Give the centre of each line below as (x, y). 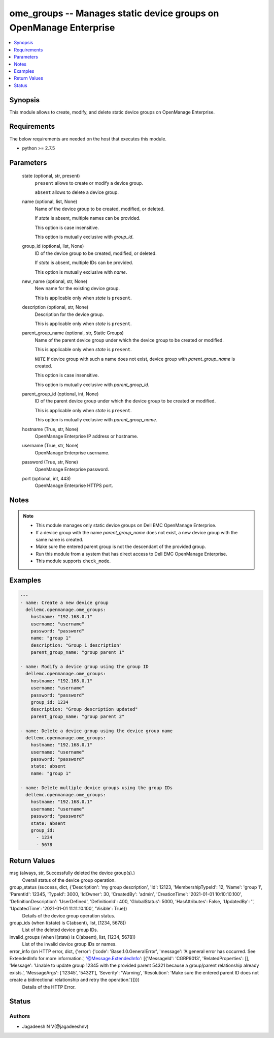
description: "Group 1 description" (76, 645)
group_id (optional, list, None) (53, 246)
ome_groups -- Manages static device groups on (114, 13)
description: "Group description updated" (84, 709)
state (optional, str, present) (51, 176)
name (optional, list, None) (50, 201)
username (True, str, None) (50, 446)
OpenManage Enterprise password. (72, 469)
